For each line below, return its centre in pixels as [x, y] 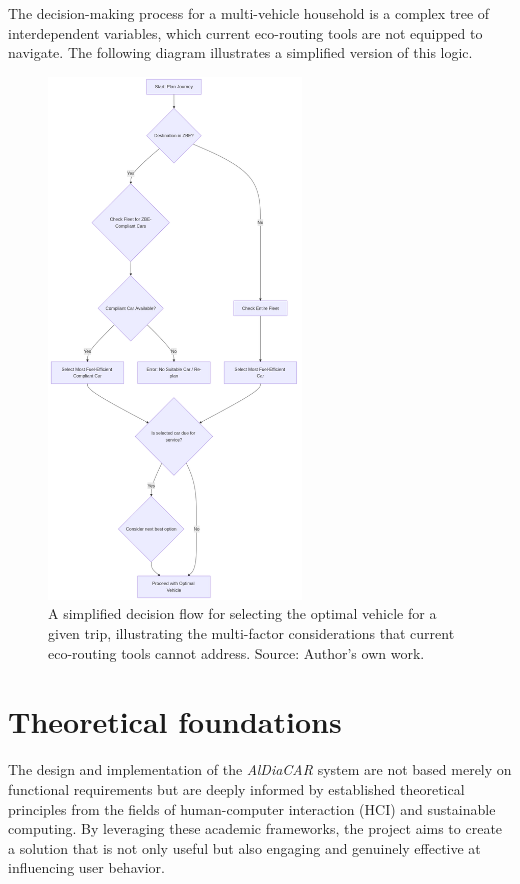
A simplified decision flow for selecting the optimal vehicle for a [242, 613]
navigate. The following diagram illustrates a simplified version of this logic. [240, 52]
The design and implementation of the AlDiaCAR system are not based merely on [260, 769]
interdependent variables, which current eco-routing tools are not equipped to [245, 32]
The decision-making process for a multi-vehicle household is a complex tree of [249, 13]
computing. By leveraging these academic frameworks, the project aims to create [255, 828]
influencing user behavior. [86, 867]
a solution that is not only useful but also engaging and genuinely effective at [244, 847]
